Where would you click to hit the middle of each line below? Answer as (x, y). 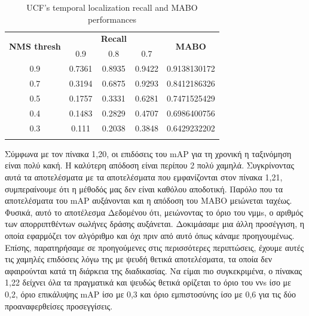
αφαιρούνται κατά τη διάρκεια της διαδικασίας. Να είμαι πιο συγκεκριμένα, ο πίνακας (154, 270)
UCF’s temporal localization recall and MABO (112, 7)
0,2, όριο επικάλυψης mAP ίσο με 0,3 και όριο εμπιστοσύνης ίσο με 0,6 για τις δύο (151, 294)
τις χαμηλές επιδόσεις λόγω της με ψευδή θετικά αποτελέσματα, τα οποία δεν (139, 259)
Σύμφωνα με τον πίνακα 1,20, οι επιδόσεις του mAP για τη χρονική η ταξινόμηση (148, 153)
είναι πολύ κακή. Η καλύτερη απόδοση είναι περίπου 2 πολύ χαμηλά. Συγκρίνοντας (149, 165)
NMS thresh (35, 46)
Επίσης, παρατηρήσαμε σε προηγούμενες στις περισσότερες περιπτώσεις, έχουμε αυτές (154, 247)
